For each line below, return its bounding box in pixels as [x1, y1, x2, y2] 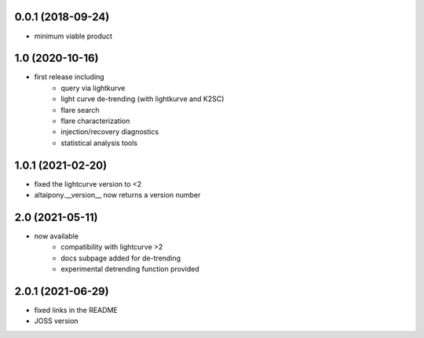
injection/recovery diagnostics [60, 127, 159, 136]
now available [34, 231, 79, 241]
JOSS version [34, 316, 79, 325]
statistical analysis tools [60, 138, 137, 147]
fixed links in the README [34, 306, 118, 315]
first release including [34, 72, 105, 82]
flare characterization [60, 116, 130, 125]
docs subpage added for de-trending [60, 253, 181, 263]
